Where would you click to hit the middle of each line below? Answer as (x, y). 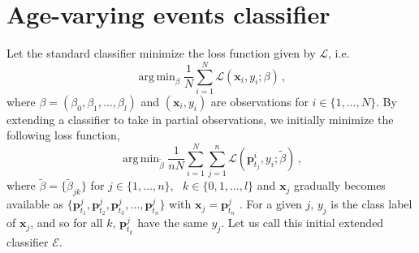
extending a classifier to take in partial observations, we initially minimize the (200, 119)
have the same (173, 223)
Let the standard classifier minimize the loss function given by (161, 53)
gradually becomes (339, 185)
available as (35, 204)
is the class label (371, 204)
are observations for (259, 101)
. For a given (270, 204)
